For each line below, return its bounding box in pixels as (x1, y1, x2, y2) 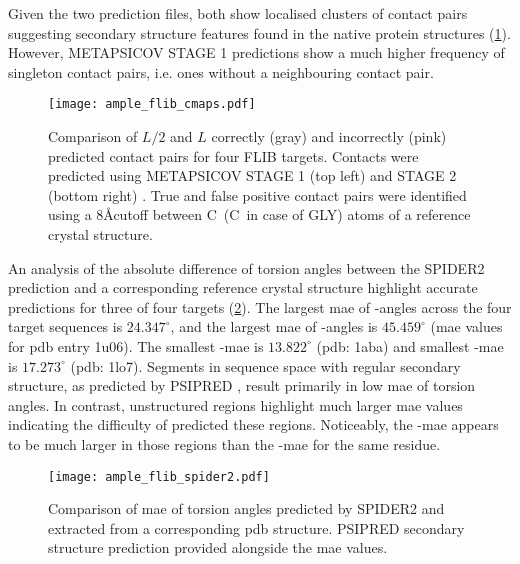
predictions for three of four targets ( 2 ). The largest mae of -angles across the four (8, 296, 512, 317)
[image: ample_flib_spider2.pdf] (48, 469, 270, 484)
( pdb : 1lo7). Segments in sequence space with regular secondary (70, 355, 461, 376)
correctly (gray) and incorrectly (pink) (211, 126, 447, 147)
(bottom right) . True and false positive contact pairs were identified (48, 184, 467, 205)
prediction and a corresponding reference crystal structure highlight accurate (8, 277, 478, 298)
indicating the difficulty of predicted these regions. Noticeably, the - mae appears (8, 414, 499, 435)
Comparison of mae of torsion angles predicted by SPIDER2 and (48, 498, 445, 519)
